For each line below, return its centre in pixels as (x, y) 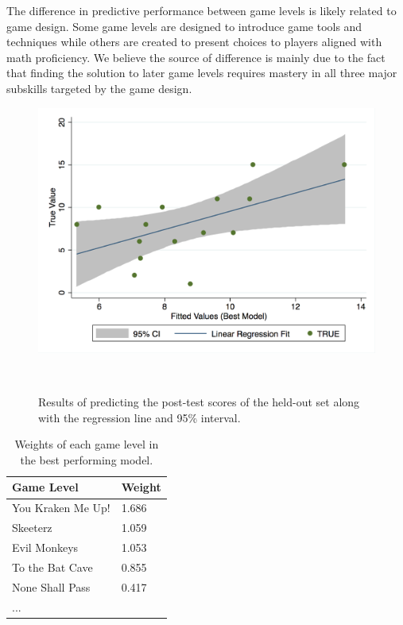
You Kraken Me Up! (61, 508)
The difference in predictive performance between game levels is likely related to (201, 10)
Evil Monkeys (45, 547)
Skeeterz (32, 528)
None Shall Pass (51, 586)
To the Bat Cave (52, 567)
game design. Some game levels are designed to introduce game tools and (184, 26)
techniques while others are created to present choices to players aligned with (194, 42)
